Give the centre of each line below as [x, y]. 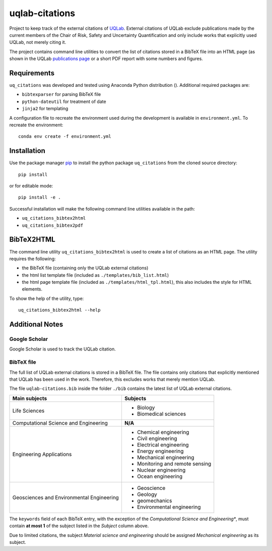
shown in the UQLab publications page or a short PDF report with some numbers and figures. [106, 59]
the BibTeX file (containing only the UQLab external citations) [85, 268]
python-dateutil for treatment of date [64, 102]
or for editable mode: [31, 186]
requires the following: [32, 259]
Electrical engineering [163, 444]
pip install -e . [40, 197]
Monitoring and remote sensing [174, 464]
